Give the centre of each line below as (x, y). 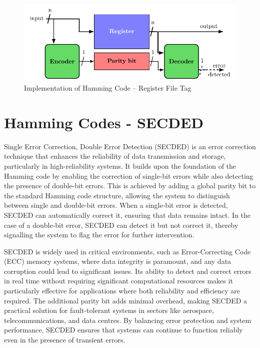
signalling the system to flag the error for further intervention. (99, 235)
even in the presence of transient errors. (65, 340)
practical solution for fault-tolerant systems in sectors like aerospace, (109, 310)
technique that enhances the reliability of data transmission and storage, (115, 156)
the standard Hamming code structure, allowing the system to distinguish (117, 195)
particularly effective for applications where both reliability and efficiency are (122, 291)
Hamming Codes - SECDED (104, 122)
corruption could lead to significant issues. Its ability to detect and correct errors (128, 271)
